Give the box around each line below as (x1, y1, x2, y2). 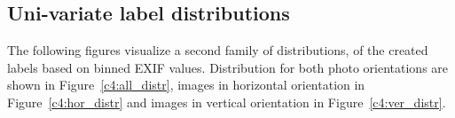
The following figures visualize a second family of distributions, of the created (7, 41, 428, 59)
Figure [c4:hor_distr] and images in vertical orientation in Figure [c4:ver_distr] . (7, 92, 446, 111)
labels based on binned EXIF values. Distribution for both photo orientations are (7, 58, 449, 76)
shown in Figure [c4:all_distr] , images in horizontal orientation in (7, 75, 365, 94)
